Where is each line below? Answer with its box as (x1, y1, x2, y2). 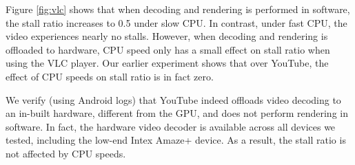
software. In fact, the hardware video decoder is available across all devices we (6, 119, 336, 133)
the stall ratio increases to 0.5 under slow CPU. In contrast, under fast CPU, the (6, 15, 347, 30)
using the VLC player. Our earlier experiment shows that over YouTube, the (6, 56, 329, 70)
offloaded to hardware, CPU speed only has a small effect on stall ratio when (6, 42, 330, 56)
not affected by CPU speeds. (6, 146, 126, 160)
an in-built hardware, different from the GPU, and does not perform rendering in (6, 106, 348, 120)
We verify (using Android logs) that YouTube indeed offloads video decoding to (6, 92, 341, 107)
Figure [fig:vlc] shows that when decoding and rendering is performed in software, (6, 2, 350, 16)
